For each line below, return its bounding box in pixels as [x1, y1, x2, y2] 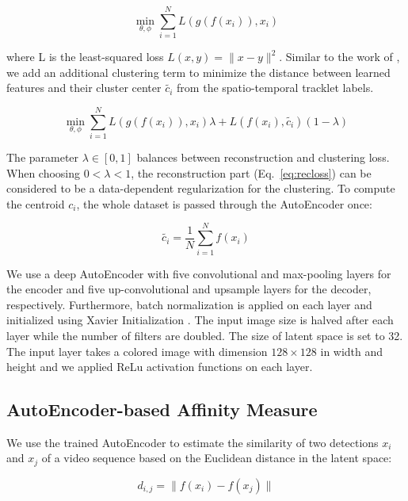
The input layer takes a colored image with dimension [6, 342, 268, 359]
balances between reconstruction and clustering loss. [136, 149, 390, 166]
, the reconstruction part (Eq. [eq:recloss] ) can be [131, 164, 372, 181]
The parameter [6, 149, 79, 166]
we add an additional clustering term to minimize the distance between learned [6, 63, 391, 80]
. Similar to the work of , [279, 48, 400, 65]
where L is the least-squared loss [6, 48, 164, 65]
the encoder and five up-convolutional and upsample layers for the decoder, [6, 281, 372, 297]
